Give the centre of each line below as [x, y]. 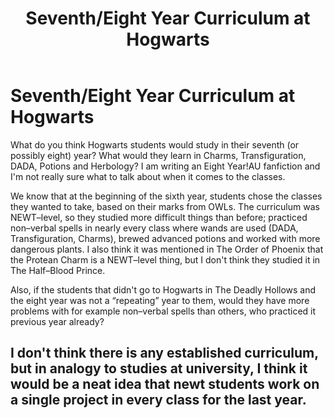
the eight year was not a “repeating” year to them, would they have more [160, 300]
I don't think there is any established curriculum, [164, 353]
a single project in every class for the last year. [158, 400]
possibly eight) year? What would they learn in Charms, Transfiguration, [158, 155]
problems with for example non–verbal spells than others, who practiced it [163, 311]
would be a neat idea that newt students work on [165, 384]
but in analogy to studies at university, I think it [159, 368]
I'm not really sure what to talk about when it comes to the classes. [148, 176]
